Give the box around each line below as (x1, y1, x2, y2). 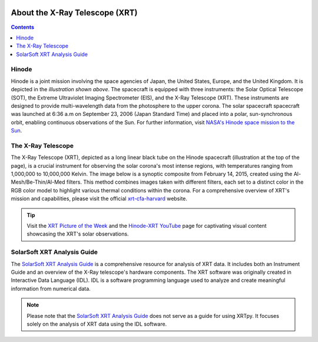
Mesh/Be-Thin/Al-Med (11, 178, 65, 185)
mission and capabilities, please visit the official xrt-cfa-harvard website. (11, 195, 188, 202)
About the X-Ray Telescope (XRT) (11, 8, 138, 18)
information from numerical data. (11, 285, 91, 292)
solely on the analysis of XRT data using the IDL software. (26, 320, 167, 327)
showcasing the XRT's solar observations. (26, 230, 129, 238)
